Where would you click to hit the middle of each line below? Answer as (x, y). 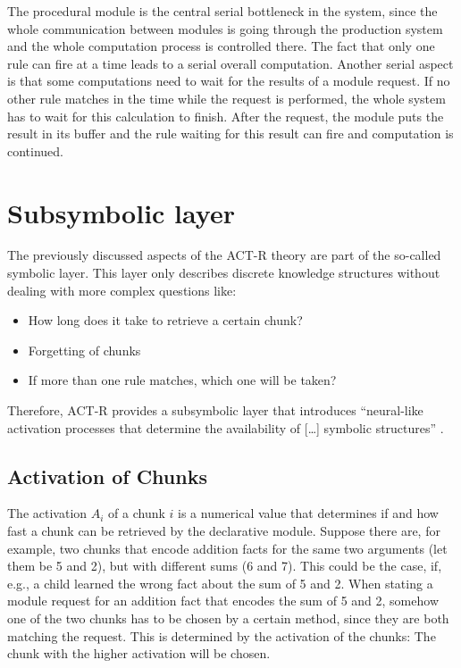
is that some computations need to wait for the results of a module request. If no (229, 81)
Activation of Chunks (107, 476)
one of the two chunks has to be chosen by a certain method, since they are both (228, 618)
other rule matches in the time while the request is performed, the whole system (226, 98)
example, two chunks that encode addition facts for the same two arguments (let (227, 548)
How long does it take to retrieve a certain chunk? (165, 320)
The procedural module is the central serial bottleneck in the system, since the (222, 11)
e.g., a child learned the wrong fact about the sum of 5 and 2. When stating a (220, 583)
